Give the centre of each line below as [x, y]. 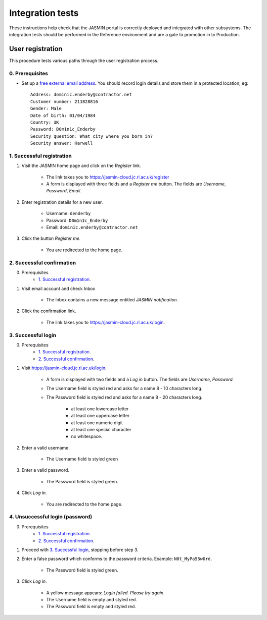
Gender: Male [46, 109]
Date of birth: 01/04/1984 [63, 115]
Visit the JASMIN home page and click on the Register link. [81, 166]
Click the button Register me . [51, 238]
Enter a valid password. [45, 470]
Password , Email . [64, 191]
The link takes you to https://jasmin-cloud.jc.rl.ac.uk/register [108, 177]
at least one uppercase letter [100, 416]
